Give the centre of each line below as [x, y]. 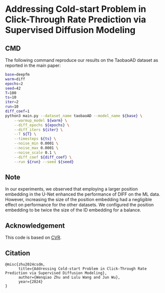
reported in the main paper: [33, 65]
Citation [18, 253]
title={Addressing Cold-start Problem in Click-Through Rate [82, 269]
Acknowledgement [35, 226]
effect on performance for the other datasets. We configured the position [80, 205]
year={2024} [30, 282]
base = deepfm [17, 75]
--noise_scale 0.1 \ [35, 152]
